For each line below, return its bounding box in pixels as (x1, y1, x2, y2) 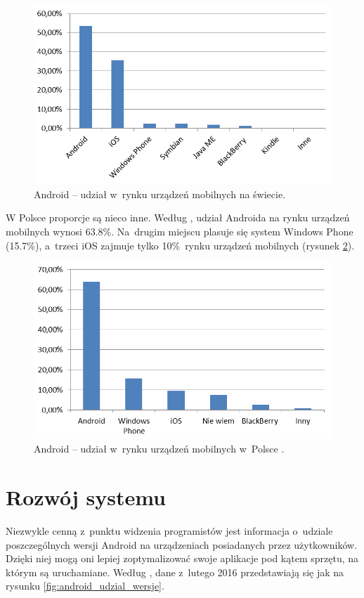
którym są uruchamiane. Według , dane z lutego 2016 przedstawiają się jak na (6, 564, 344, 579)
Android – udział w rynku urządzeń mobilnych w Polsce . (34, 441, 285, 456)
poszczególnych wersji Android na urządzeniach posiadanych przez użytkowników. (6, 537, 358, 552)
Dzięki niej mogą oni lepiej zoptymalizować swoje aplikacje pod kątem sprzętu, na (6, 551, 359, 566)
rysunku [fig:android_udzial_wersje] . (6, 578, 164, 593)
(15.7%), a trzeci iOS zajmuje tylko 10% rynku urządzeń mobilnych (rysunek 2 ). (6, 238, 355, 252)
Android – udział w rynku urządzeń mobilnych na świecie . (34, 186, 286, 201)
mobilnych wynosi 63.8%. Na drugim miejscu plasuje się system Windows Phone (6, 224, 353, 239)
